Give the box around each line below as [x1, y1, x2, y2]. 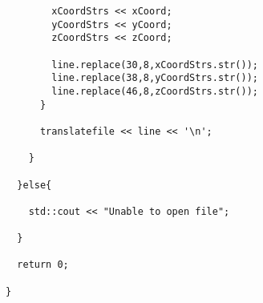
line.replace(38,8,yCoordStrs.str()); [51, 72, 258, 84]
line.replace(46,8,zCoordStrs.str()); [51, 85, 258, 97]
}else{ [17, 179, 52, 191]
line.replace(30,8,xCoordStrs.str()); [51, 59, 258, 71]
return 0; [17, 259, 69, 271]
